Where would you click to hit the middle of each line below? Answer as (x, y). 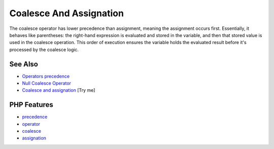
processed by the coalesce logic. (44, 49)
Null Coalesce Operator (46, 83)
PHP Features (31, 105)
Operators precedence (46, 76)
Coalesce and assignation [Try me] (59, 90)
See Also (24, 64)
